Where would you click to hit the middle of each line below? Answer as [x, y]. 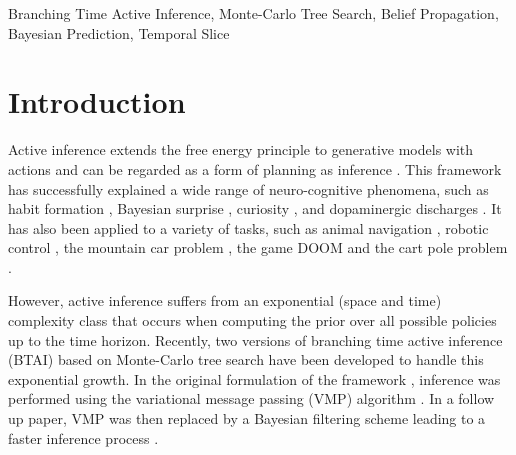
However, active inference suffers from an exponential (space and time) [225, 300]
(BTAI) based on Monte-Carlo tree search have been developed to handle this [246, 359]
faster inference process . [83, 437]
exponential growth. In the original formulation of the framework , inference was [254, 378]
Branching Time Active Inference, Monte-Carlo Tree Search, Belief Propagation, [253, 13]
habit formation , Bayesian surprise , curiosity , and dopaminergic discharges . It [255, 208]
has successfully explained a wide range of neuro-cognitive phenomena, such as [248, 188]
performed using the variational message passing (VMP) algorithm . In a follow [251, 398]
